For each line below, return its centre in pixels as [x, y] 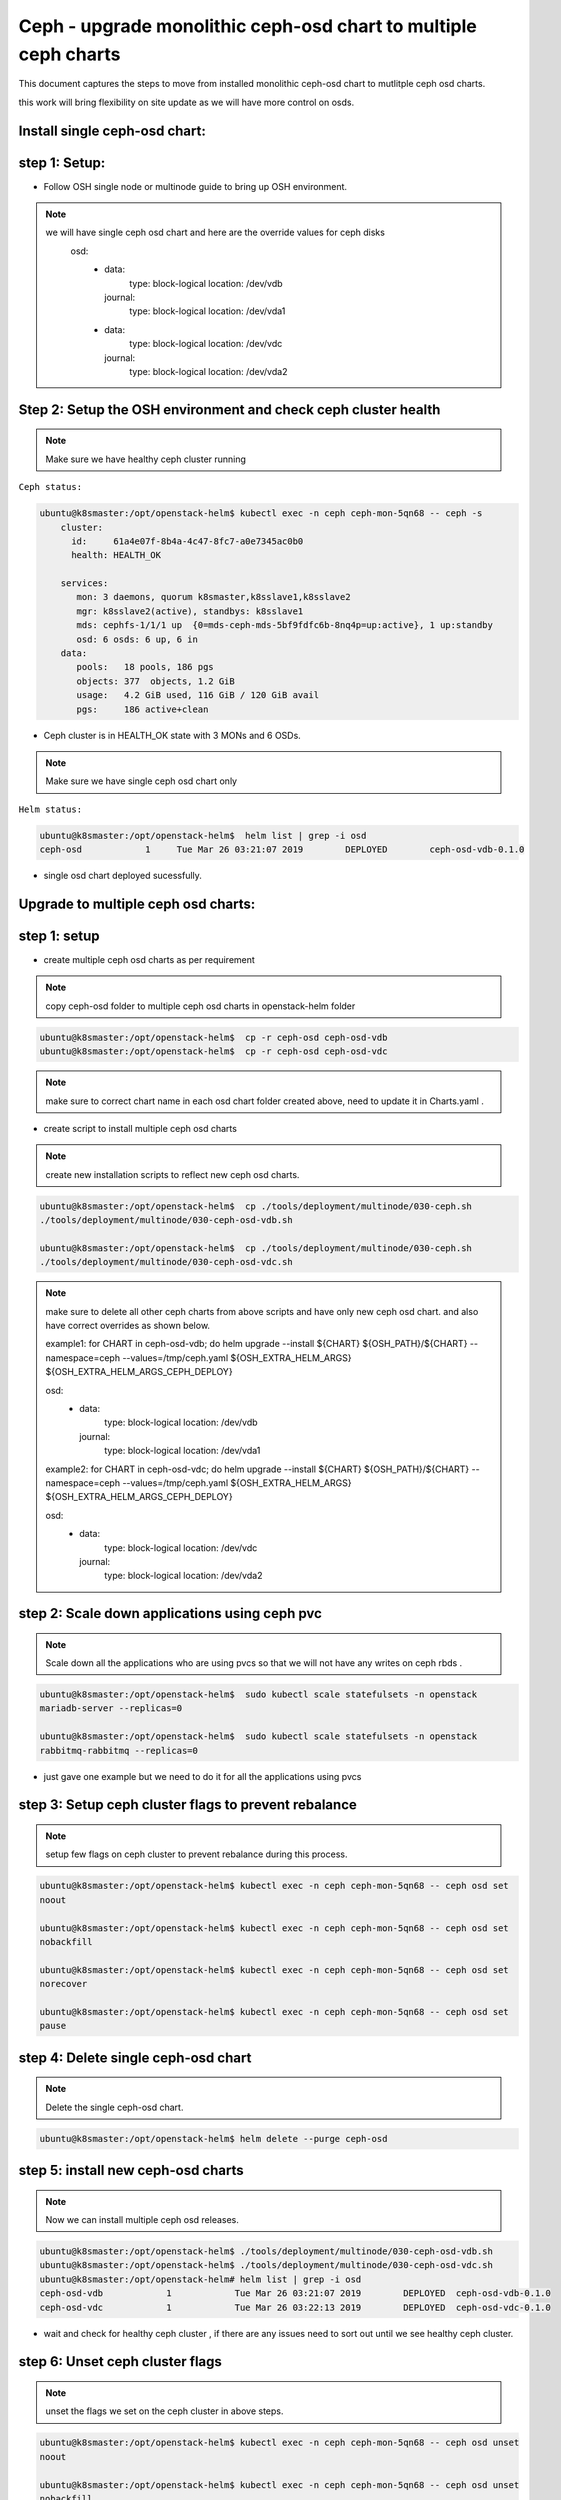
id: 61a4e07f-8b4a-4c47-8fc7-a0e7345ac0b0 [187, 541]
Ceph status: [50, 487]
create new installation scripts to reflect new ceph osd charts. [172, 1174]
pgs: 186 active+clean [142, 709]
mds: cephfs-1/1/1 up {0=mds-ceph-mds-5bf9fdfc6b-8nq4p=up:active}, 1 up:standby [285, 625]
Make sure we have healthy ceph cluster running [146, 459]
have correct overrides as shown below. [127, 1326]
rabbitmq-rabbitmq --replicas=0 [119, 1750]
